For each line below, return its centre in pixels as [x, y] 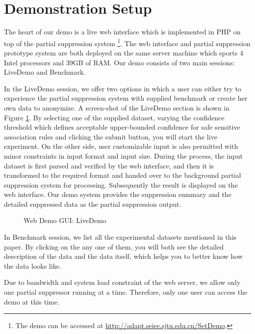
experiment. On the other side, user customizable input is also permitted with [121, 146]
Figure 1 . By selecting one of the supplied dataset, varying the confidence [114, 117]
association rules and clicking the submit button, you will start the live [111, 136]
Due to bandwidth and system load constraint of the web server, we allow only [122, 282]
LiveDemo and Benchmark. [45, 72]
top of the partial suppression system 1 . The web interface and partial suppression [127, 42]
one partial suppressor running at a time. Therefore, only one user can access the [126, 292]
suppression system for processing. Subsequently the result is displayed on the [121, 184]
